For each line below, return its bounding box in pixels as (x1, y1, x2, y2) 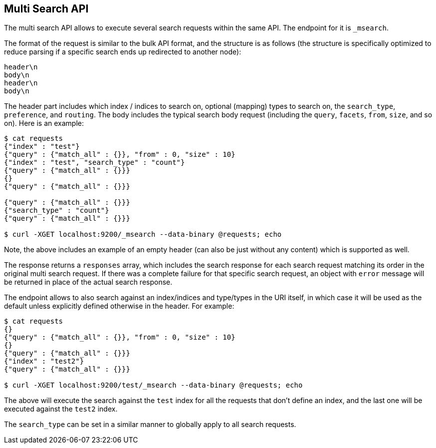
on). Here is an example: (4, 119, 84, 128)
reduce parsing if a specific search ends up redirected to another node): (4, 47, 241, 56)
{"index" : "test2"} (4, 357, 84, 366)
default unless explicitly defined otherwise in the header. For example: (4, 302, 234, 311)
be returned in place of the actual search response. (4, 278, 173, 287)
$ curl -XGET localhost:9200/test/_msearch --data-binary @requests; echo (4, 381, 303, 390)
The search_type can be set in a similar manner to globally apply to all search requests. (4, 420, 296, 429)
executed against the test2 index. (4, 405, 118, 414)
